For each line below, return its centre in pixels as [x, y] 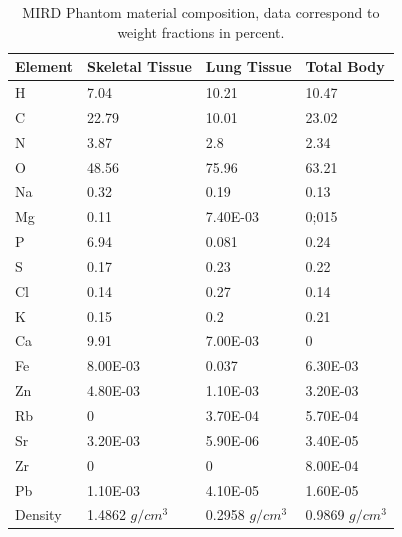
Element [44, 66]
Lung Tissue [248, 66]
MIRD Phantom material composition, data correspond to [201, 12]
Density [38, 514]
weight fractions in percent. [201, 31]
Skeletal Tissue [139, 66]
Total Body [345, 66]
